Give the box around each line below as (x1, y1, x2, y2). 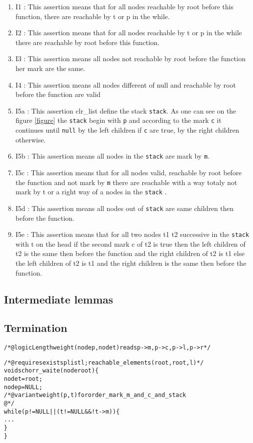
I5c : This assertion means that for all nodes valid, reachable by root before (15, 167, 242, 177)
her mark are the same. (15, 63, 85, 73)
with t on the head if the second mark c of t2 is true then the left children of (15, 238, 246, 249)
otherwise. (15, 134, 46, 144)
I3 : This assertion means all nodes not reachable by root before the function (15, 53, 246, 64)
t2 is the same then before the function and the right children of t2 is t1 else (15, 248, 245, 258)
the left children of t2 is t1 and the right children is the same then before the (15, 257, 247, 268)
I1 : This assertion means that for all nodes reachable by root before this (15, 1, 233, 11)
